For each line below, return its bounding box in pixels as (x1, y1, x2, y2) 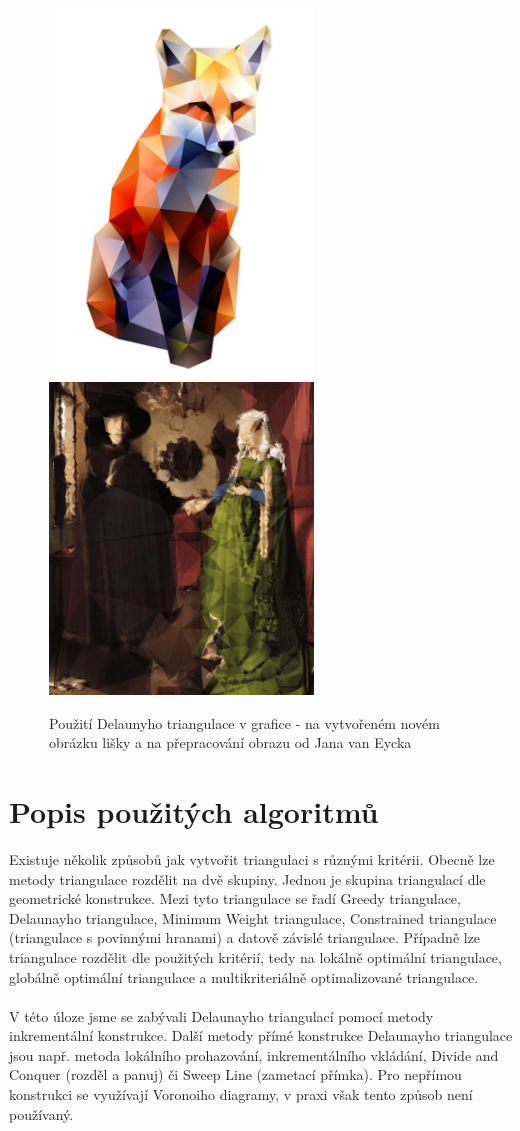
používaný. (9, 1103, 74, 1124)
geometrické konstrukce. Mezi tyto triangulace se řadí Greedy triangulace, (9, 888, 461, 909)
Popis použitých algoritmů (9, 791, 379, 831)
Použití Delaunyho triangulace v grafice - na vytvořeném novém (49, 712, 440, 733)
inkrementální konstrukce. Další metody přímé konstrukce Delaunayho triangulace (9, 1025, 513, 1046)
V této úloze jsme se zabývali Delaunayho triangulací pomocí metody (9, 1005, 434, 1026)
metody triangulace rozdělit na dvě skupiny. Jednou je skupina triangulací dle (9, 868, 486, 889)
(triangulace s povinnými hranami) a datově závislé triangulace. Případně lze (9, 927, 481, 948)
